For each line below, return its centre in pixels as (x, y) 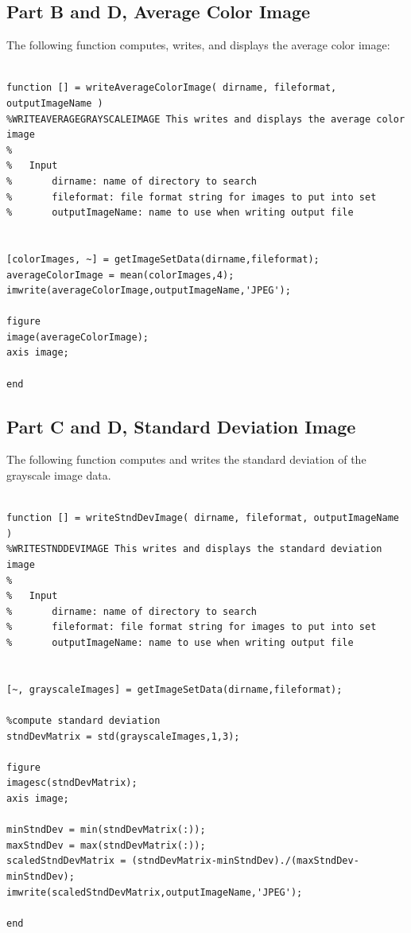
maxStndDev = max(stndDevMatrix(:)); (106, 845)
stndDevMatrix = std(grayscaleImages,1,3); (123, 736)
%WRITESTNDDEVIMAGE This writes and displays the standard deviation (194, 549)
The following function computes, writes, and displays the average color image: (198, 45)
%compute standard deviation (83, 720)
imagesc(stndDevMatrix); (72, 783)
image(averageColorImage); (78, 337)
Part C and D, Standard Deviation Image (181, 426)
